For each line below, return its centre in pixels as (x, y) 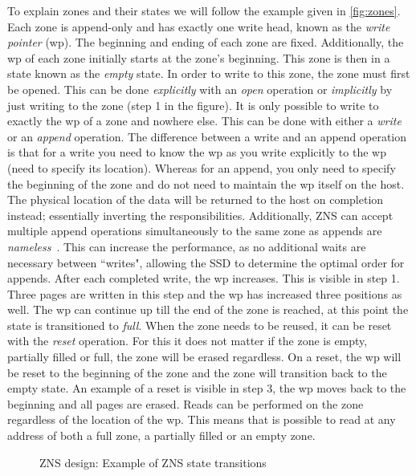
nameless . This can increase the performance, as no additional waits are (187, 246)
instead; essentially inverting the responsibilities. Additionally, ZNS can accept (200, 215)
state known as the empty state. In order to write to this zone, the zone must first (209, 73)
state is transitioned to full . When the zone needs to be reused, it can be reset (200, 325)
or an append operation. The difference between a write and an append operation (207, 136)
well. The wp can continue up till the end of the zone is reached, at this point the (208, 309)
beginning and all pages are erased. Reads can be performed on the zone (186, 403)
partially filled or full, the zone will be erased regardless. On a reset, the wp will (204, 357)
